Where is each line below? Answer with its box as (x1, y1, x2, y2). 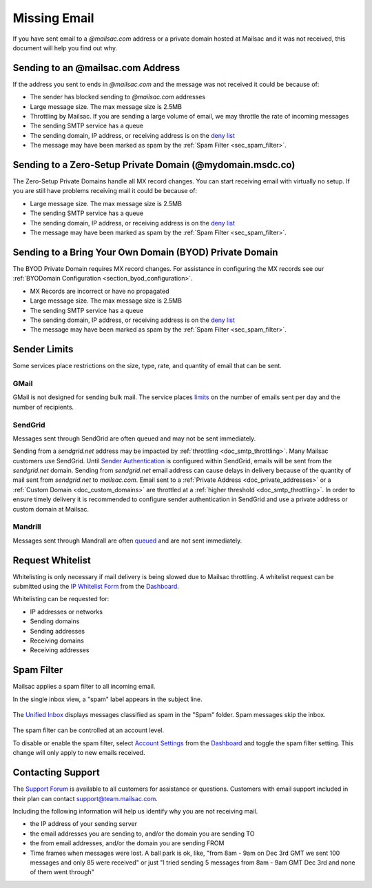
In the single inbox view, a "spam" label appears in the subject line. (12, 695, 203, 703)
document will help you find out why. (12, 43, 117, 52)
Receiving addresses (30, 646, 90, 654)
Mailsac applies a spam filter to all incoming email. (12, 683, 156, 691)
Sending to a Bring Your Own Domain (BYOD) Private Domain (12, 246, 278, 258)
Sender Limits (12, 343, 74, 355)
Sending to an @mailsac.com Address (12, 62, 180, 74)
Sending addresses (30, 627, 85, 635)
